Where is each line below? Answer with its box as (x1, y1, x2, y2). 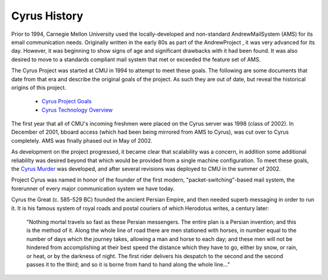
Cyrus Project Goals (41, 98, 92, 105)
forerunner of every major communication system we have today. (11, 185, 175, 192)
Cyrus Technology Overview (41, 106, 113, 114)
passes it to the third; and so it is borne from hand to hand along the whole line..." (26, 261, 230, 268)
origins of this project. (11, 84, 67, 91)
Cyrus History (11, 9, 83, 22)
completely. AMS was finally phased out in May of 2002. (11, 137, 153, 144)
